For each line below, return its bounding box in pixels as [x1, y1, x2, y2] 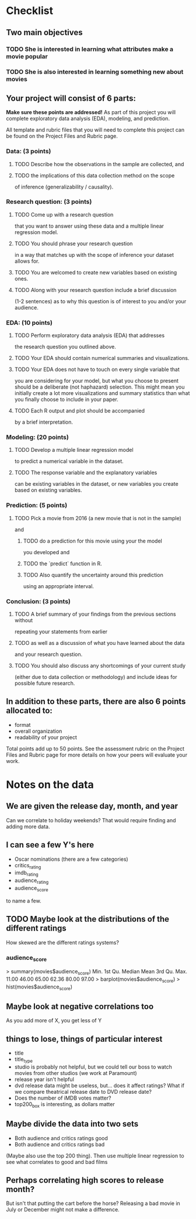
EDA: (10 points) [6, 318, 52, 327]
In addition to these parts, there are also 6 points [6, 696, 186, 706]
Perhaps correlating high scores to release [6, 1175, 164, 1186]
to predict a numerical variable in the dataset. [14, 458, 124, 465]
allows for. [14, 257, 40, 265]
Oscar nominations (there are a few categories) [14, 856, 128, 863]
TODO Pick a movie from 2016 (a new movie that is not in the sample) [14, 514, 182, 521]
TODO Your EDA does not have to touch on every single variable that [14, 366, 180, 373]
